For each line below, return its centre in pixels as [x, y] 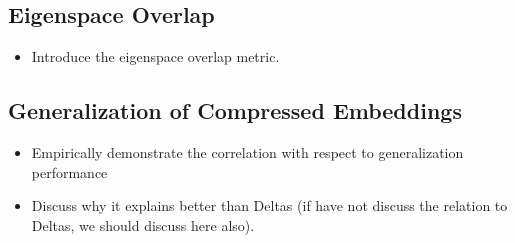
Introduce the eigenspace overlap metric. [155, 56]
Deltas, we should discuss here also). [143, 224]
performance [69, 171]
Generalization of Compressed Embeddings [235, 110]
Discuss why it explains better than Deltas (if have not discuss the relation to [269, 205]
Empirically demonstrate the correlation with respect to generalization [247, 152]
